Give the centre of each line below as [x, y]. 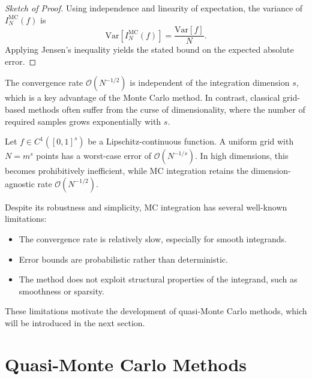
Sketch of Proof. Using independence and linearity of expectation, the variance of [154, 8]
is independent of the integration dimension [210, 82]
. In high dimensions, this [242, 156]
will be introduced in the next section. [75, 322]
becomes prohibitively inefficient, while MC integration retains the [127, 171]
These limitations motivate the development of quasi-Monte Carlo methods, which [156, 311]
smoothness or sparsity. [61, 291]
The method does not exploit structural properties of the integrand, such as [158, 279]
